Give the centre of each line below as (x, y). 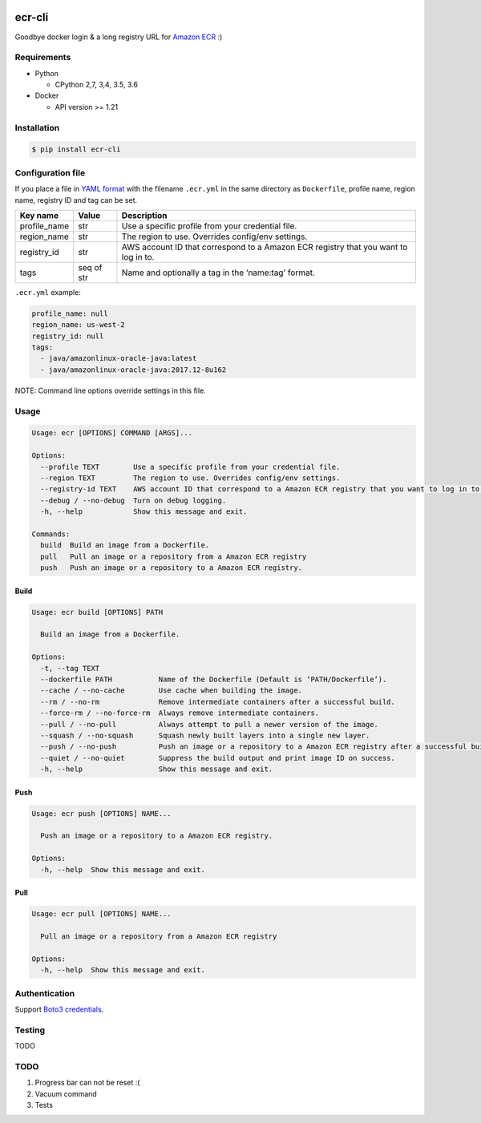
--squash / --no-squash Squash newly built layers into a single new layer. (205, 735)
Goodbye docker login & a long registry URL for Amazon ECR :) (119, 37)
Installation (37, 127)
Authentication (45, 993)
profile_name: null (70, 313)
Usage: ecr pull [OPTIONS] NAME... (101, 914)
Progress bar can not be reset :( (87, 1083)
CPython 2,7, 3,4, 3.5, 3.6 (96, 85)
